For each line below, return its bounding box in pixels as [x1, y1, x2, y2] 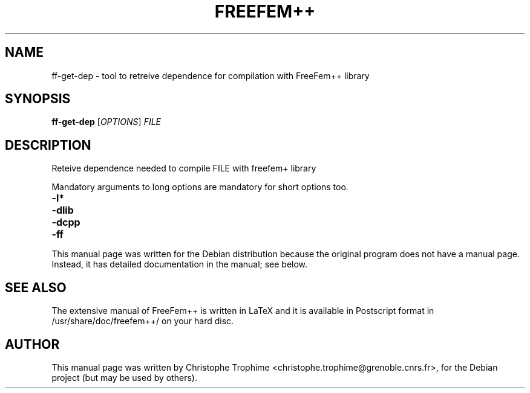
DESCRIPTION [5, 137, 91, 153]
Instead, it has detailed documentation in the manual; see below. [51, 259, 308, 270]
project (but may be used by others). [51, 372, 197, 383]
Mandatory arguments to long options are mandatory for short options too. [51, 182, 348, 193]
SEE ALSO [5, 280, 67, 295]
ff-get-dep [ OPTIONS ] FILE [51, 117, 161, 127]
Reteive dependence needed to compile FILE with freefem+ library [51, 163, 316, 174]
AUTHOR [5, 336, 60, 352]
